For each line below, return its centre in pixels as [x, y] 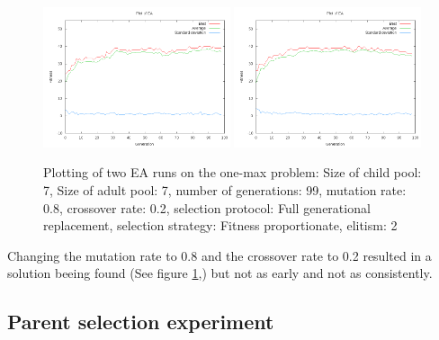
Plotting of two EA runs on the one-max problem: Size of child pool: [233, 172]
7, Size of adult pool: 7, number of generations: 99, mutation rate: [225, 190]
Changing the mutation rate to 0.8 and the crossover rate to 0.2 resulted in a [219, 255]
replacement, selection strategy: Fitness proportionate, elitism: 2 [220, 225]
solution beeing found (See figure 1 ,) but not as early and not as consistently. [220, 273]
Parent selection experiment [141, 322]
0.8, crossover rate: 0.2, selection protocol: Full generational [207, 207]
